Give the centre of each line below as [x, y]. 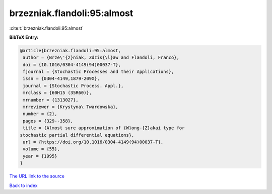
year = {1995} [40, 156]
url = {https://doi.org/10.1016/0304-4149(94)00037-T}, [93, 142]
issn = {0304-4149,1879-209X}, [61, 79]
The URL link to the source [37, 176]
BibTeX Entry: [24, 37]
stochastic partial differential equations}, [77, 135]
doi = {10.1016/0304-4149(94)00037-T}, [72, 65]
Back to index [23, 185]
